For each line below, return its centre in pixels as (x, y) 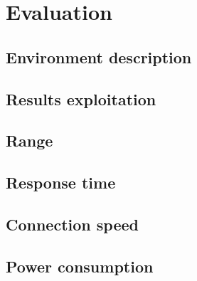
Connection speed (72, 224)
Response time (61, 182)
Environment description (99, 57)
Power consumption (80, 266)
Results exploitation (81, 99)
